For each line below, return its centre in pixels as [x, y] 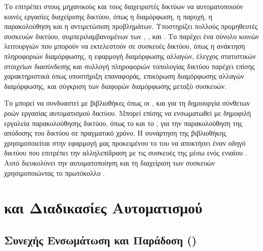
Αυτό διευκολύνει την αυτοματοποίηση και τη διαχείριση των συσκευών [110, 162]
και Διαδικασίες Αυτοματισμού [103, 208]
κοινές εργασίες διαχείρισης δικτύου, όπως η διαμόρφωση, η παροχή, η [108, 16]
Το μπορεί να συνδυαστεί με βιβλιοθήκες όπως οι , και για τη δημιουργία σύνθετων [127, 103]
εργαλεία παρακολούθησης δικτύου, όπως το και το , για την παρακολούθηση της [123, 123]
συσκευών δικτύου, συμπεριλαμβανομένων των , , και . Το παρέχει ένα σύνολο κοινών [132, 36]
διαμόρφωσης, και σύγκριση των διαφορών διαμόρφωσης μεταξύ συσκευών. [116, 86]
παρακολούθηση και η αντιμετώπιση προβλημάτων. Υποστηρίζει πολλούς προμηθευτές [131, 26]
